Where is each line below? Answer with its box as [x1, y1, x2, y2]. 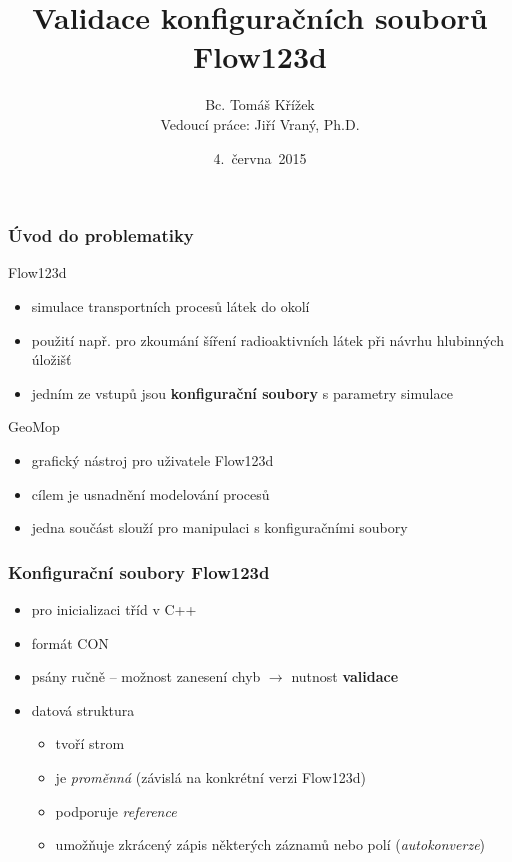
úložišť [31, 349, 72, 370]
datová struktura [31, 699, 135, 720]
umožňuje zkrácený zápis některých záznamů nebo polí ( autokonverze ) [55, 834, 486, 855]
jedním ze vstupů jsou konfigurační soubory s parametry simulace [31, 382, 453, 403]
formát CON [31, 632, 109, 653]
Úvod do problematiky [8, 223, 194, 248]
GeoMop [8, 416, 60, 437]
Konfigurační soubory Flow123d [8, 559, 270, 584]
